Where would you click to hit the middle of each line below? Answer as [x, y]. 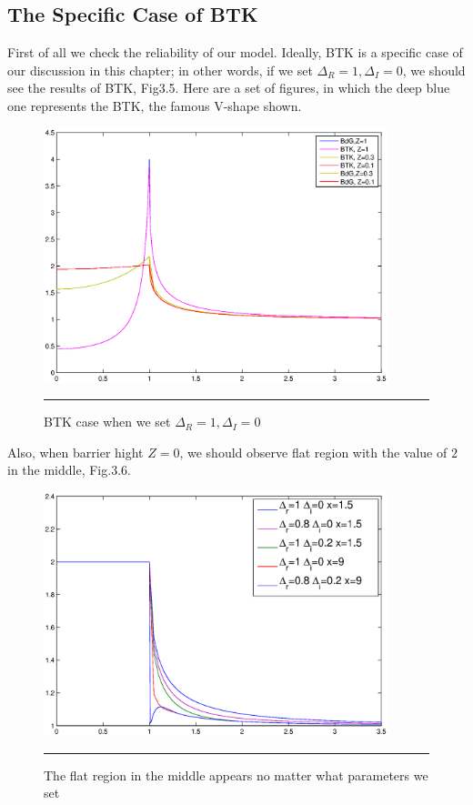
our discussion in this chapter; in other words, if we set [160, 70]
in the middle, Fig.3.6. [69, 470]
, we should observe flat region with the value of [313, 452]
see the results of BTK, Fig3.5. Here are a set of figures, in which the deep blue [229, 88]
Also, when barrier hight [75, 452]
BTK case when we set [107, 422]
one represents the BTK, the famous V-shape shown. [155, 105]
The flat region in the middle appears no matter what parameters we [236, 775]
